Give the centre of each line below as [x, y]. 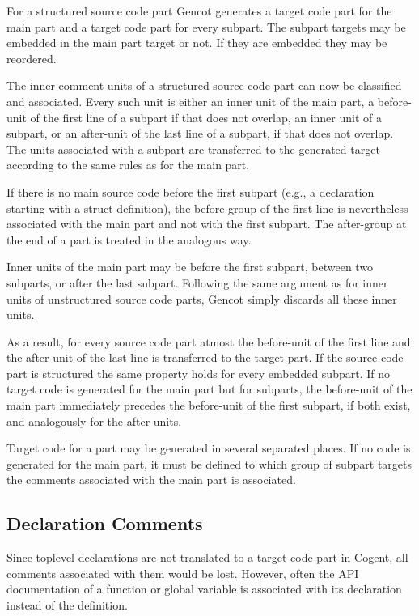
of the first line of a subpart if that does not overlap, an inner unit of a [206, 117]
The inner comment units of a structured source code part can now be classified [204, 85]
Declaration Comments [105, 523]
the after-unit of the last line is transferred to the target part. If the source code [205, 357]
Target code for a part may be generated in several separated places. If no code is [209, 448]
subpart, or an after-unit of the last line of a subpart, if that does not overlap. [200, 133]
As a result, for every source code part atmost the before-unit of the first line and [209, 341]
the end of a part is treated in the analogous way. [129, 239]
